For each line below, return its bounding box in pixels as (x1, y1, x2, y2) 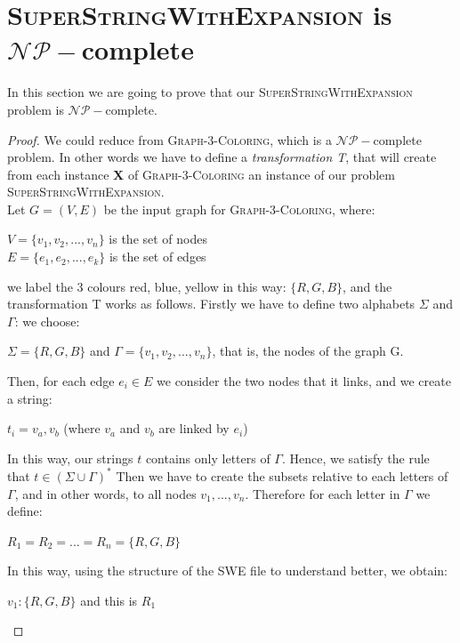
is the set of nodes (109, 229, 208, 248)
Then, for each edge (7, 372, 115, 390)
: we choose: (14, 311, 80, 330)
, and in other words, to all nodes (14, 484, 197, 502)
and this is (80, 591, 138, 609)
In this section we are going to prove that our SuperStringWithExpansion (7, 83, 413, 101)
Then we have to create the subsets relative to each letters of (116, 466, 448, 485)
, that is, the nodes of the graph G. (212, 342, 404, 360)
